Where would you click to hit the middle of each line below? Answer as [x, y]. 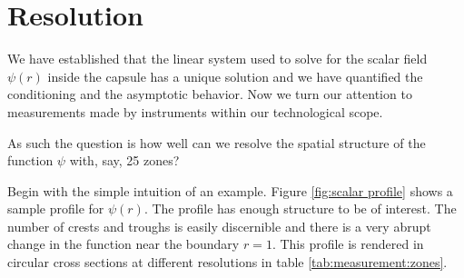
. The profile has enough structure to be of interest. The [300, 208]
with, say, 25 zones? [124, 160]
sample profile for [56, 208]
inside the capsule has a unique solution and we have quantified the [235, 76]
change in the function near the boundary [123, 244]
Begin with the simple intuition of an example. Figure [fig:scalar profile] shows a [230, 190]
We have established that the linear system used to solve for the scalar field [217, 59]
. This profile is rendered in [348, 244]
